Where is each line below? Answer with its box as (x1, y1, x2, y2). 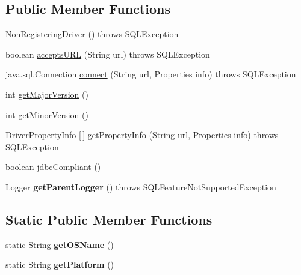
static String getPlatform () (5, 258, 114, 271)
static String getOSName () (5, 238, 114, 250)
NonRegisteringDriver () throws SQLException (5, 28, 179, 40)
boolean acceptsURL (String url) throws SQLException (5, 47, 210, 60)
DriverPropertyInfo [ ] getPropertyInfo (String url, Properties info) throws (5, 128, 279, 141)
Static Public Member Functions (5, 210, 213, 228)
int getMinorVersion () (5, 108, 88, 121)
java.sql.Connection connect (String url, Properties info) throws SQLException (5, 68, 296, 80)
